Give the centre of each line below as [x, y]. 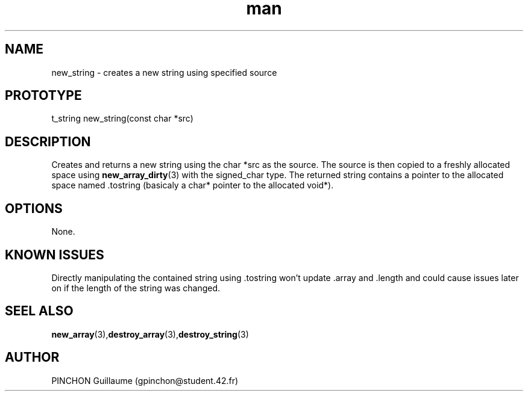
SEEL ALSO [39, 311]
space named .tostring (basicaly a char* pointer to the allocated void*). [193, 185]
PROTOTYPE [43, 96]
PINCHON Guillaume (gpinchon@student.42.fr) [145, 380]
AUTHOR [32, 357]
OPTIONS [34, 208]
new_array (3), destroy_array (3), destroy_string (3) [150, 334]
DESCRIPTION [48, 141]
